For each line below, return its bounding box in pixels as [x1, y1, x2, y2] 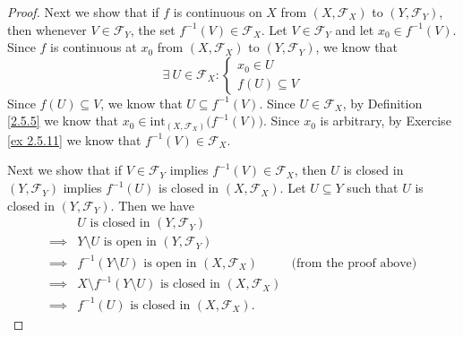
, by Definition [342, 93, 423, 112]
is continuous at [50, 38, 137, 56]
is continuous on [173, 3, 262, 21]
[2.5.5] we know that [7, 111, 119, 130]
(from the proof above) [291, 256, 417, 270]
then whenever [7, 20, 87, 39]
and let [335, 20, 374, 39]
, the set [130, 20, 176, 39]
